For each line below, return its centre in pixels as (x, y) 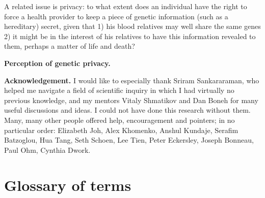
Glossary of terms (68, 185)
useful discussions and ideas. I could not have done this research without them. (127, 110)
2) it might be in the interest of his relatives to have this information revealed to (130, 36)
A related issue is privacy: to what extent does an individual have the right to (126, 6)
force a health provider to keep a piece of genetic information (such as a (116, 16)
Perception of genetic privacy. (57, 63)
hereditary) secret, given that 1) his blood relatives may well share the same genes (132, 26)
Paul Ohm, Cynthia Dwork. (47, 150)
